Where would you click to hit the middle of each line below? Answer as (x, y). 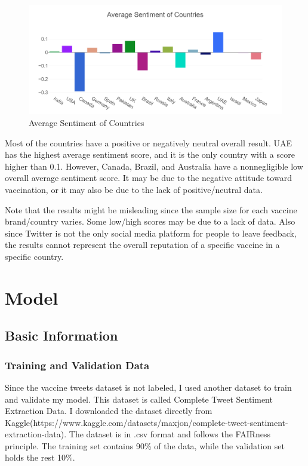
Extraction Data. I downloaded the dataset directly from (109, 411)
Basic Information (61, 335)
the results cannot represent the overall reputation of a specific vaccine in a (142, 245)
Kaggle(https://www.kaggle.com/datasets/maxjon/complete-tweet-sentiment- (147, 422)
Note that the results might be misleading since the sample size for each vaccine (151, 209)
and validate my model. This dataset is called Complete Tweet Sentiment (139, 399)
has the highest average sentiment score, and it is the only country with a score (150, 154)
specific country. (34, 256)
